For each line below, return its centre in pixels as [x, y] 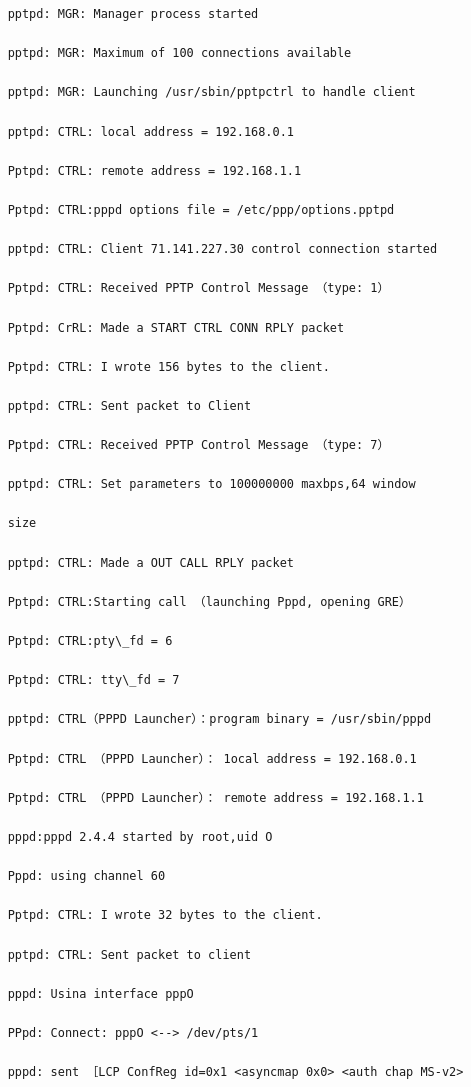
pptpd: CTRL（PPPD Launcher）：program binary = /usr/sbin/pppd [219, 719]
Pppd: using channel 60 [86, 876]
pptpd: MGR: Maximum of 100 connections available [179, 53]
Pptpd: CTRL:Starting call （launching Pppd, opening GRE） [209, 601]
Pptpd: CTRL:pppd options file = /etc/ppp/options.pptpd [201, 209]
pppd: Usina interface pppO [100, 993]
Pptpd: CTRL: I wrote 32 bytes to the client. [165, 915]
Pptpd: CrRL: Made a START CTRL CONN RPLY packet [176, 327]
